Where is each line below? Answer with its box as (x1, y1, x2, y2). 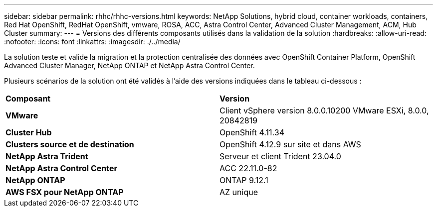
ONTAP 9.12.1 (219, 175, 268, 185)
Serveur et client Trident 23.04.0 (219, 151, 341, 161)
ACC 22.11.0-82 (219, 163, 277, 173)
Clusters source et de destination (5, 139, 134, 149)
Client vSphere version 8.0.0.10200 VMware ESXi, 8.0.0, (219, 105, 429, 115)
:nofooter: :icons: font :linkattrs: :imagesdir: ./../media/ (4, 37, 181, 46)
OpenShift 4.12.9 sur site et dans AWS (219, 139, 361, 149)
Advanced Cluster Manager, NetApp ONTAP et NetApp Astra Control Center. (4, 61, 255, 70)
